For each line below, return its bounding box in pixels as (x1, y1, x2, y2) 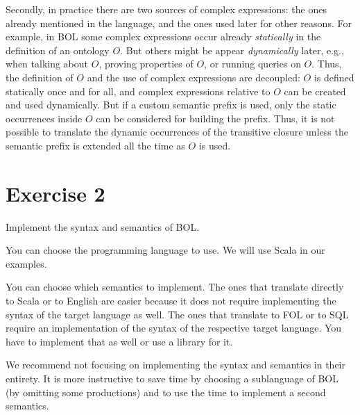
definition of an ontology (6, 42, 110, 57)
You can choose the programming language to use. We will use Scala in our (6, 243, 325, 257)
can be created (284, 83, 346, 98)
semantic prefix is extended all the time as (6, 138, 185, 152)
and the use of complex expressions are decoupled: (87, 70, 300, 84)
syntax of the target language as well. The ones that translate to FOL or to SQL (6, 307, 349, 321)
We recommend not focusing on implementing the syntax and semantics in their (6, 357, 345, 372)
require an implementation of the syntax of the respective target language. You (6, 320, 342, 335)
